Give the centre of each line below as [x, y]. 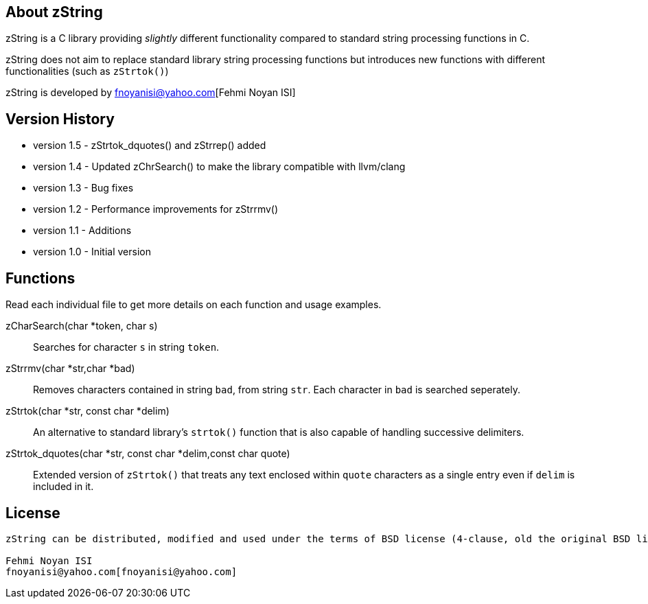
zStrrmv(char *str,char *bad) [70, 369]
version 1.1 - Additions [82, 231]
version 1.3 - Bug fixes [83, 188]
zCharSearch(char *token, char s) [82, 326]
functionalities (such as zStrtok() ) [87, 71]
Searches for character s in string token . [126, 347]
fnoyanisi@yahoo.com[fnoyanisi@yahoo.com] [121, 571]
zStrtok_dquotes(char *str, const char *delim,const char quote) [148, 454]
